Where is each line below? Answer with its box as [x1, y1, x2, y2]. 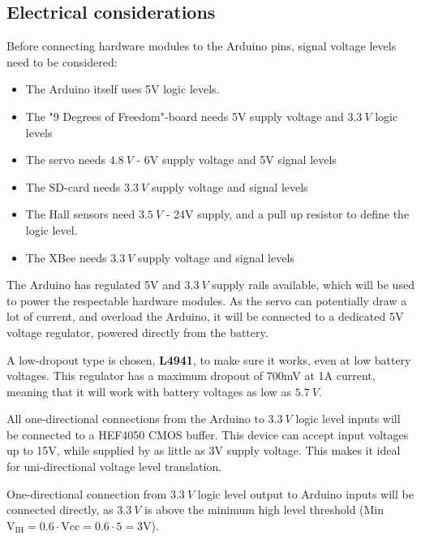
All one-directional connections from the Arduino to [6, 410, 264, 427]
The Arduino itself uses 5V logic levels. [25, 80, 220, 97]
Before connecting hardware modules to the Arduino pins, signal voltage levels [6, 37, 397, 54]
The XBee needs [25, 248, 107, 266]
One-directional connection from [6, 485, 167, 502]
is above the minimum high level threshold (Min [144, 501, 384, 518]
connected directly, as [6, 501, 114, 518]
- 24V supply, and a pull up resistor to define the [165, 205, 410, 222]
